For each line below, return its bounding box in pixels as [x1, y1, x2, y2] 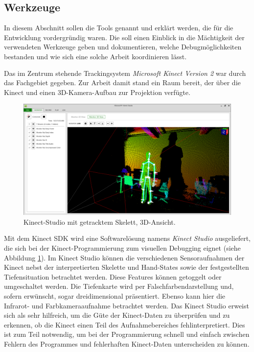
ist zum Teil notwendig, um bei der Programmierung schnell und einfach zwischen [4, 329, 250, 339]
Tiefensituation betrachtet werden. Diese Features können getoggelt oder [4, 271, 222, 282]
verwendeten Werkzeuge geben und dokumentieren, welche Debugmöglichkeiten [4, 42, 242, 52]
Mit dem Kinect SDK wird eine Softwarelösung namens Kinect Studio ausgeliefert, [4, 233, 251, 243]
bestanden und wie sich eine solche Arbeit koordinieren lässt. [4, 51, 187, 61]
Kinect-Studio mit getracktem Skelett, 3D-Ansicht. [23, 216, 176, 227]
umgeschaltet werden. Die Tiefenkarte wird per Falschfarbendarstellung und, [4, 281, 234, 291]
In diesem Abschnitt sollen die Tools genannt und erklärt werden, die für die [4, 23, 233, 33]
